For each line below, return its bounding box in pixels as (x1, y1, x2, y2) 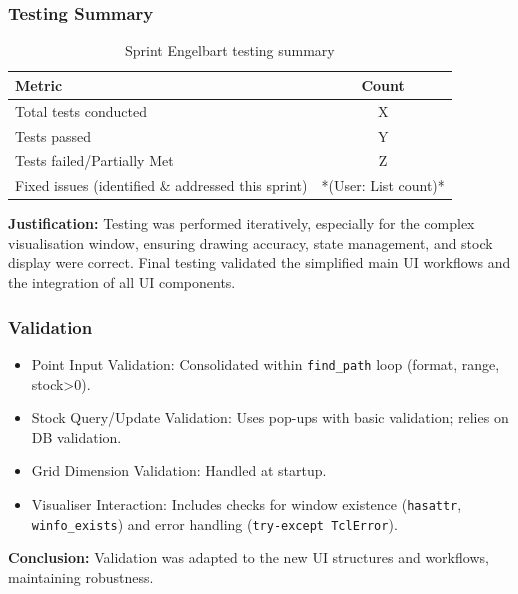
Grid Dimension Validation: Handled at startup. (31, 460, 327, 481)
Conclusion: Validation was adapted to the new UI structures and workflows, (8, 547, 489, 568)
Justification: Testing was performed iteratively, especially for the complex (8, 213, 475, 234)
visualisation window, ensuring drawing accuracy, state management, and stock (8, 232, 493, 253)
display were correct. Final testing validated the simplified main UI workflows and (8, 252, 511, 273)
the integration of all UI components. (8, 272, 236, 293)
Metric (15, 74, 63, 95)
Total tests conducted (15, 100, 147, 121)
